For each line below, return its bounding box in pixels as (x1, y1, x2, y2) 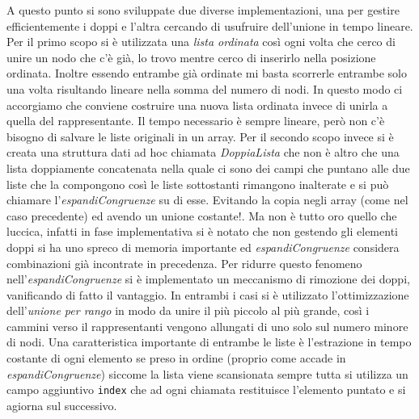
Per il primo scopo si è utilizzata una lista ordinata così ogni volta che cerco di (6, 33, 396, 50)
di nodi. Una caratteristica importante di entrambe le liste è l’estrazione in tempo (6, 333, 412, 350)
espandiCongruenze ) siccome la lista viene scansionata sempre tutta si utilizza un (6, 365, 408, 382)
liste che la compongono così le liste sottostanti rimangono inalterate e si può (6, 175, 389, 192)
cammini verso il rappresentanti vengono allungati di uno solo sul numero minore (6, 317, 408, 334)
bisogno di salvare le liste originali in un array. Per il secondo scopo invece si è (6, 128, 394, 145)
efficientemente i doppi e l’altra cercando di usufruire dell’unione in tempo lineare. (6, 17, 413, 34)
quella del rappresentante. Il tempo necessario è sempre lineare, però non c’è (6, 112, 385, 129)
